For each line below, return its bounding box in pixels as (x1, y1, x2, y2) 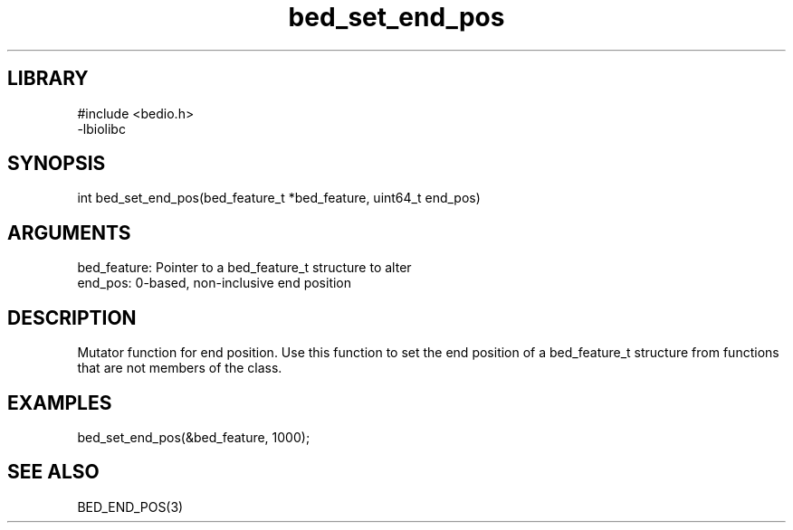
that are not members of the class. (77, 360, 282, 376)
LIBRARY (7, 67, 89, 90)
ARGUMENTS (7, 221, 131, 244)
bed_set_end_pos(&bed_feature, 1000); (77, 429, 311, 445)
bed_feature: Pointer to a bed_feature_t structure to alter (77, 260, 412, 276)
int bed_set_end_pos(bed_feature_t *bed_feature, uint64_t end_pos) (77, 190, 481, 206)
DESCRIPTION (7, 306, 137, 329)
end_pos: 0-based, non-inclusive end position (77, 275, 352, 291)
